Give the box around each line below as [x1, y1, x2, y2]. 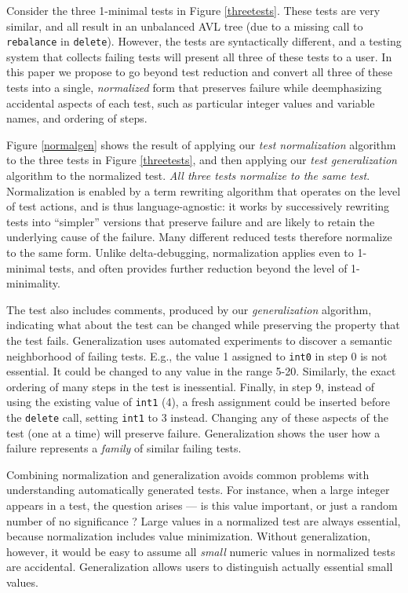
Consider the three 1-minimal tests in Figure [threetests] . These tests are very [6, 2, 381, 18]
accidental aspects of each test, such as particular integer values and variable [6, 94, 375, 111]
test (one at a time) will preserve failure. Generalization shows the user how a [6, 424, 381, 441]
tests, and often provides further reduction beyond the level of [49, 259, 348, 276]
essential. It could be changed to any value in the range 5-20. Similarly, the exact [6, 363, 396, 379]
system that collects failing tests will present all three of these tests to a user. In [6, 48, 392, 64]
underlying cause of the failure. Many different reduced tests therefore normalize [6, 229, 392, 245]
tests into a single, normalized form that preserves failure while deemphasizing [6, 79, 382, 96]
